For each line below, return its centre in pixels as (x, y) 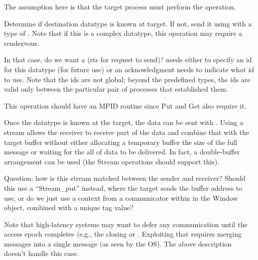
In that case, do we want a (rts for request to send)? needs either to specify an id (128, 60)
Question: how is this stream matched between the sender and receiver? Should (125, 178)
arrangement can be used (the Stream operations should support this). (112, 161)
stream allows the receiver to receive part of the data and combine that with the (127, 132)
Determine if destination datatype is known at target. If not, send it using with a (128, 23)
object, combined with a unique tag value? (69, 207)
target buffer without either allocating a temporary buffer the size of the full (121, 142)
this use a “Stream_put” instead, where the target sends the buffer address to (123, 188)
